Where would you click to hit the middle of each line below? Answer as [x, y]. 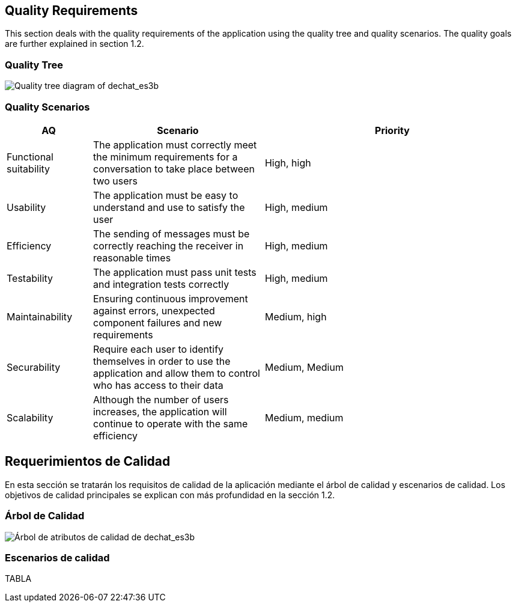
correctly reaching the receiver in [168, 246]
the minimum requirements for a [165, 157]
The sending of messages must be [171, 233]
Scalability [30, 417]
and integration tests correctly [161, 284]
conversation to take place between [174, 169]
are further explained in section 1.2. [74, 44]
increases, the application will [160, 411]
